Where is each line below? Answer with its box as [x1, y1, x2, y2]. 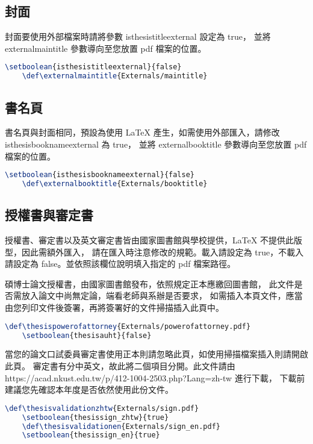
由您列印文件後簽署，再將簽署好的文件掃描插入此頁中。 [5, 301, 224, 314]
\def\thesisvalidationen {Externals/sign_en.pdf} [22, 422, 220, 431]
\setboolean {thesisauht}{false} [22, 331, 152, 340]
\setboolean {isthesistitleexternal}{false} [5, 63, 182, 72]
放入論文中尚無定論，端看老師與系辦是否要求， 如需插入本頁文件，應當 [21, 289, 303, 302]
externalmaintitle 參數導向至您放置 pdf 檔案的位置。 [5, 42, 206, 54]
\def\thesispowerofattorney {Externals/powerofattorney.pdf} [5, 322, 251, 331]
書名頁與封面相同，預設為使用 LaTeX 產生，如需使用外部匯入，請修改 [5, 126, 280, 139]
